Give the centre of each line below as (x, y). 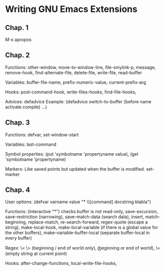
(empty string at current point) (36, 254)
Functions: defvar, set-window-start (42, 135)
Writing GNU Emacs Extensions (71, 9)
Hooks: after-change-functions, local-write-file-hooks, (61, 264)
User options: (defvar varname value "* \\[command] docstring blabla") (78, 202)
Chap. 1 (17, 28)
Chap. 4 (18, 190)
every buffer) (19, 238)
